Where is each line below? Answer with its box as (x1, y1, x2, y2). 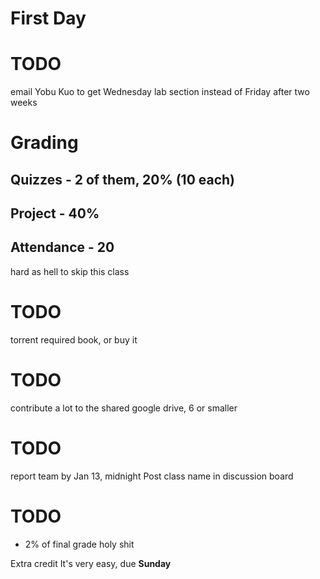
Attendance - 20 (10, 239, 115, 256)
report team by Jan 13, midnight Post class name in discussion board (10, 470, 294, 482)
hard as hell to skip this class (10, 265, 130, 277)
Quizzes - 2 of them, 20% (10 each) (10, 171, 236, 188)
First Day (10, 7, 87, 30)
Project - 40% (10, 205, 100, 222)
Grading (10, 132, 79, 154)
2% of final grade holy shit (24, 538, 135, 550)
